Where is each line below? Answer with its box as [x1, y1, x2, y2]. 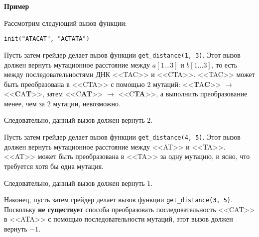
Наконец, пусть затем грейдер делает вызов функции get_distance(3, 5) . [4, 194, 233, 205]
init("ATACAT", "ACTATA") [4, 35, 90, 43]
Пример [4, 1, 29, 11]
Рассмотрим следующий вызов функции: [4, 17, 127, 28]
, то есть [211, 59, 238, 70]
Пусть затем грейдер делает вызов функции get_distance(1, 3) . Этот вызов [4, 49, 241, 60]
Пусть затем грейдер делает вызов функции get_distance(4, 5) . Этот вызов [4, 132, 241, 142]
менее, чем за [4, 98, 45, 108]
